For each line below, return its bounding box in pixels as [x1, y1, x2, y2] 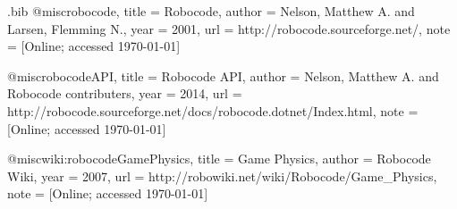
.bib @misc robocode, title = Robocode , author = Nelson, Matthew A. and [7, 2, 415, 20]
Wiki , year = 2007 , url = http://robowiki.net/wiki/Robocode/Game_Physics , [7, 166, 437, 185]
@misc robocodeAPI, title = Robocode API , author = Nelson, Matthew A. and [7, 66, 439, 85]
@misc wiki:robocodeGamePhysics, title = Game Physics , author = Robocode [7, 149, 431, 168]
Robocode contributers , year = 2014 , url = [7, 84, 242, 103]
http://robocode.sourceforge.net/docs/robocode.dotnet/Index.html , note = [7, 101, 419, 120]
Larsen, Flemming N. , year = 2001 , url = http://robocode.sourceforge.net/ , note [7, 19, 451, 38]
